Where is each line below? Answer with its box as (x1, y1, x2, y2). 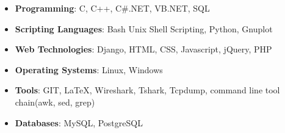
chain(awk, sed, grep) (15, 95, 95, 108)
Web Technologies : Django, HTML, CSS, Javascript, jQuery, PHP (15, 43, 272, 56)
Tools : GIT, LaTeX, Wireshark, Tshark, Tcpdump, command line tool (15, 84, 280, 96)
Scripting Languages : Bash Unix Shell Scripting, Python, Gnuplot (15, 22, 273, 35)
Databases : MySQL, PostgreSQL (15, 116, 143, 129)
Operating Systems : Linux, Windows (15, 63, 163, 76)
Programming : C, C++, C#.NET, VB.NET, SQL (15, 2, 210, 14)
